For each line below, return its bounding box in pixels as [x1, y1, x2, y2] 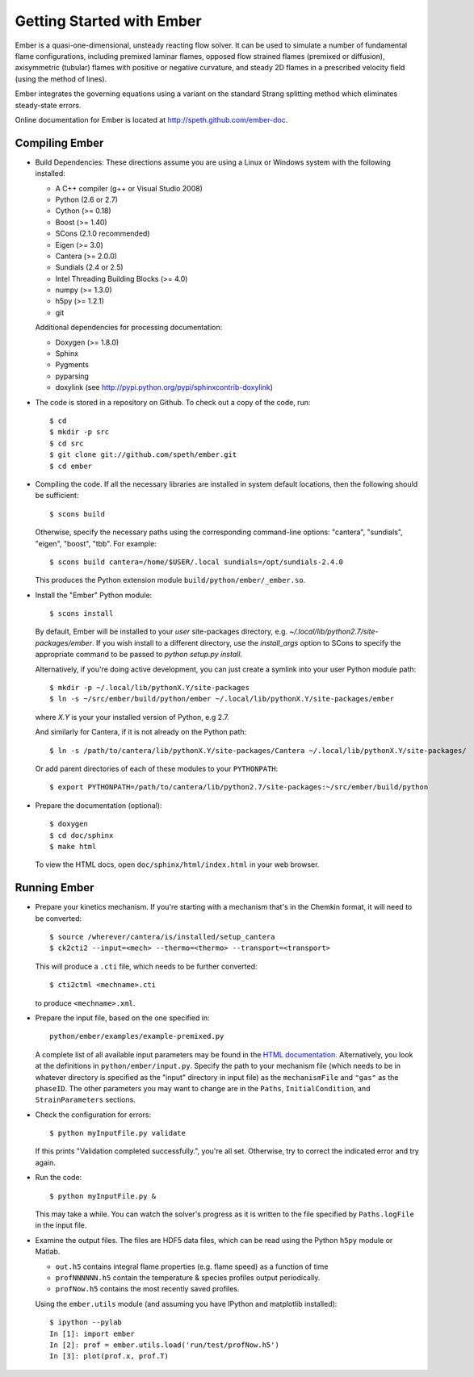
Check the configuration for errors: [35, 1110, 152, 1120]
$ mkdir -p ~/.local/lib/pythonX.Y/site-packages [49, 683, 250, 693]
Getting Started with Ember [15, 12, 202, 30]
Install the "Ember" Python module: [35, 590, 153, 600]
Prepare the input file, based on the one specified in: [35, 1013, 210, 1023]
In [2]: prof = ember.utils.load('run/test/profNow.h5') [49, 1340, 280, 1350]
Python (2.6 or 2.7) [55, 195, 119, 204]
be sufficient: [35, 491, 79, 500]
